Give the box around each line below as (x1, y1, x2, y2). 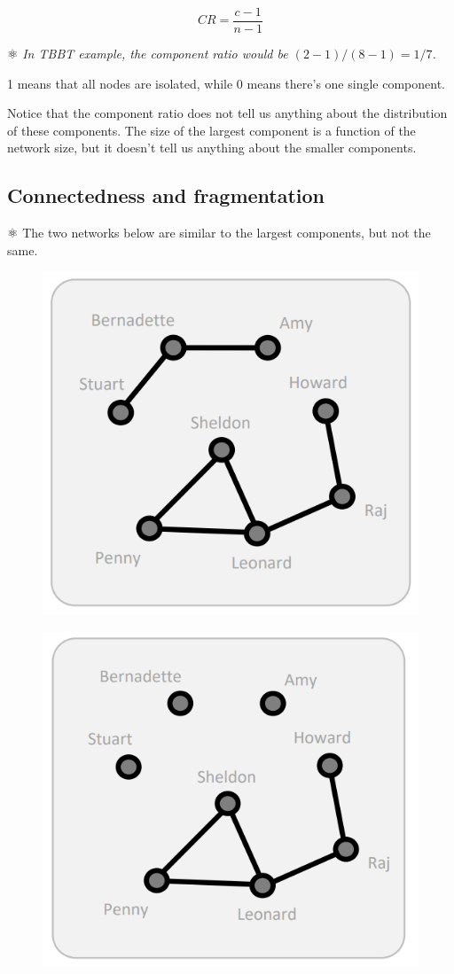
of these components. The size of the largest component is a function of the (7, 121, 416, 139)
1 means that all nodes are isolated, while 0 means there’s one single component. (7, 74, 445, 92)
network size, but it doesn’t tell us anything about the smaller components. (7, 138, 417, 157)
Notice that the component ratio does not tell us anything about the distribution (7, 104, 448, 122)
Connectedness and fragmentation (7, 182, 325, 209)
